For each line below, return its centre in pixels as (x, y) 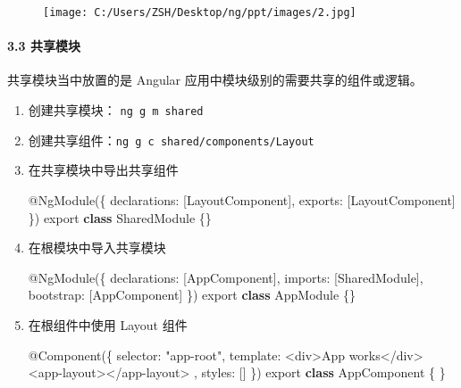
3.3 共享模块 (44, 46)
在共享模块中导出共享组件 (103, 170)
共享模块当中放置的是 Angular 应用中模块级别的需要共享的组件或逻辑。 (215, 80)
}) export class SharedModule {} (120, 217)
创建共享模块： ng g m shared (116, 110)
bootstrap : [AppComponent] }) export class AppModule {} (192, 295)
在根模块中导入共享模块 (97, 248)
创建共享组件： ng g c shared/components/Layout (171, 140)
